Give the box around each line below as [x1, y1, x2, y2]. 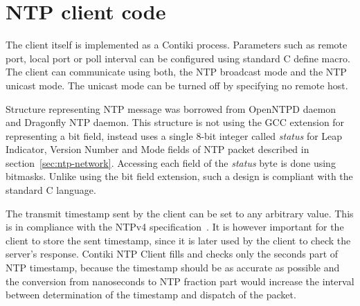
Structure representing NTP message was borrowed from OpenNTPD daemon [6, 101, 336, 116]
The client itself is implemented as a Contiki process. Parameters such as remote [6, 37, 348, 52]
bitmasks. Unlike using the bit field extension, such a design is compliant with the [6, 169, 353, 183]
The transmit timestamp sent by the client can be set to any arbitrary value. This [6, 206, 354, 220]
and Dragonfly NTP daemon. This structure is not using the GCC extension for [6, 115, 345, 129]
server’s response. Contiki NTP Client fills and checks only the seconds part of [6, 246, 339, 261]
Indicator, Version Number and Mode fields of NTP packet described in [6, 142, 309, 156]
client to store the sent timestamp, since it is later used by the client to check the [6, 233, 351, 247]
